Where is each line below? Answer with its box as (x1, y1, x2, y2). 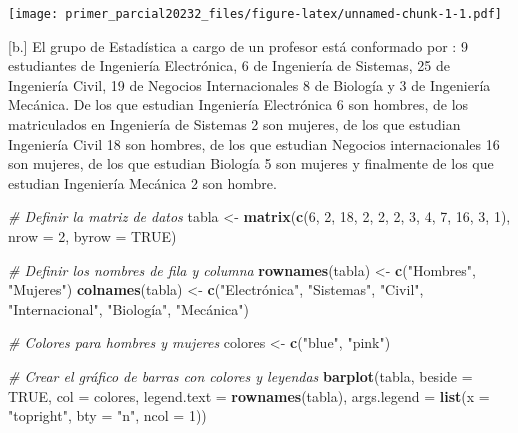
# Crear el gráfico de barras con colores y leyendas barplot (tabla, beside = (8, 365, 473, 386)
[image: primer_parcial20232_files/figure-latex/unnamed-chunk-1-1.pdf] (8, 7, 502, 21)
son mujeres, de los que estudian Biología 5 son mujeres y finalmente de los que (8, 153, 494, 174)
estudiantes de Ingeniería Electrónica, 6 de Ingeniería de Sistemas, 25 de (8, 55, 450, 76)
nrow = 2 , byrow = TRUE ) (8, 226, 177, 246)
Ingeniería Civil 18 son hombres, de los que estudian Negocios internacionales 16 (8, 133, 500, 154)
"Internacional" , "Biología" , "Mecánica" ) (8, 298, 249, 319)
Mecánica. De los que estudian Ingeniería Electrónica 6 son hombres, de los (8, 94, 469, 115)
